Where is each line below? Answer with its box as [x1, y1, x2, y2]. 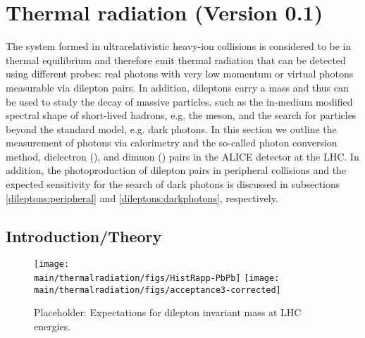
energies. [34, 319, 71, 334]
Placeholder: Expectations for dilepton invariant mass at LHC [34, 305, 302, 320]
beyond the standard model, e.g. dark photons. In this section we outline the [6, 121, 337, 136]
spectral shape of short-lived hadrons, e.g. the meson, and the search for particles [6, 108, 357, 123]
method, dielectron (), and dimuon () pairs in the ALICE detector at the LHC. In [6, 149, 359, 163]
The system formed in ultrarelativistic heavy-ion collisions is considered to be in [6, 39, 352, 54]
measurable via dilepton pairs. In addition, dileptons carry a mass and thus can [6, 80, 349, 94]
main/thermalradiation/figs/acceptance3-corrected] [34, 284, 281, 295]
